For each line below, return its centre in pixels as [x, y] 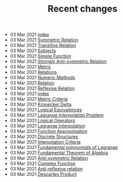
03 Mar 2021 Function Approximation [49, 131]
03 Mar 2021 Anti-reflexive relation [46, 169]
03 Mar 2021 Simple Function [41, 56]
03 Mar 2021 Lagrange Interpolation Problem [57, 115]
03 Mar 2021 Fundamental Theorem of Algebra [59, 153]
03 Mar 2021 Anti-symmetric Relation [49, 158]
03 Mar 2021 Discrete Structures [44, 136]
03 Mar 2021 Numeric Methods [43, 78]
